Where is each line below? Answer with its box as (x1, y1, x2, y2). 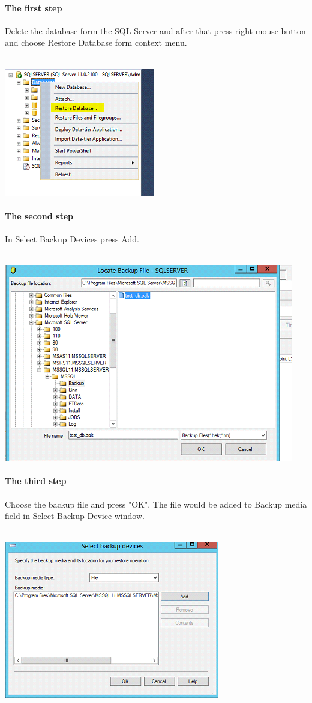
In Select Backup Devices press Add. (5, 232, 139, 245)
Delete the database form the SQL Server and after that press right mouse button (5, 24, 306, 37)
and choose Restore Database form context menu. (5, 36, 187, 49)
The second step (5, 209, 74, 222)
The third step (5, 474, 67, 487)
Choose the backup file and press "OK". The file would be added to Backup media (5, 497, 307, 510)
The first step (5, 1, 62, 14)
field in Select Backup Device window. (5, 509, 145, 522)
